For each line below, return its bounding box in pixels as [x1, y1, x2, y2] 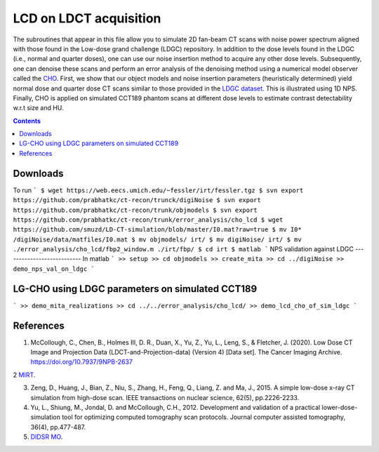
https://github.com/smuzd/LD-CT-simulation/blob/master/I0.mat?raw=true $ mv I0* [13, 225, 302, 234]
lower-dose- [321, 404, 358, 412]
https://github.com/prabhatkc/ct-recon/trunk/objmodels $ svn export [13, 206, 258, 214]
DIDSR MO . [30, 432, 63, 441]
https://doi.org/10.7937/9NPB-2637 [30, 358, 133, 366]
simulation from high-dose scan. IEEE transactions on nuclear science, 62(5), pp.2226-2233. [30, 393, 300, 401]
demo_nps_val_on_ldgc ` [13, 265, 95, 273]
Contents [13, 117, 41, 125]
